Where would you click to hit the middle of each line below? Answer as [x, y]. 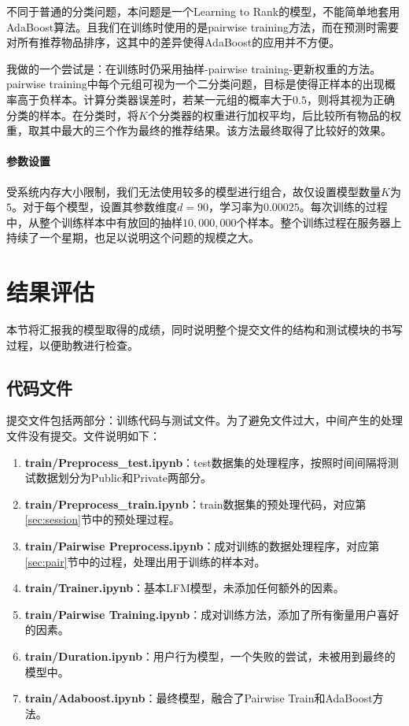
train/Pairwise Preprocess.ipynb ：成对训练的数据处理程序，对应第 [202, 546]
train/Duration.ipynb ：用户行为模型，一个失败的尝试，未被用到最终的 [210, 656]
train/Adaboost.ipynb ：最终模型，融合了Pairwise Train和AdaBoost [199, 698]
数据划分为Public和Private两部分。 [124, 478]
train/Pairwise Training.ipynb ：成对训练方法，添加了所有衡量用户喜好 [212, 614]
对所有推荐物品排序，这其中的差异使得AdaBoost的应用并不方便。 [173, 42]
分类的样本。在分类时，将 [72, 115]
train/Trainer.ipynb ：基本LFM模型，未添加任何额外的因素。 [184, 588]
